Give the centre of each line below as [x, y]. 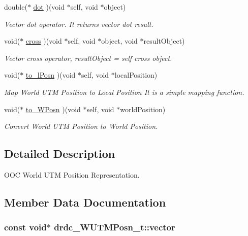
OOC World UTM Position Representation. [72, 174]
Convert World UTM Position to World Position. [81, 126]
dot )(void [49, 7]
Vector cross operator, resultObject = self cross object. [88, 58]
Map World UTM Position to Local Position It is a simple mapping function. [124, 92]
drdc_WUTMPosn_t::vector [115, 227]
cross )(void [44, 41]
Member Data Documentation [85, 202]
